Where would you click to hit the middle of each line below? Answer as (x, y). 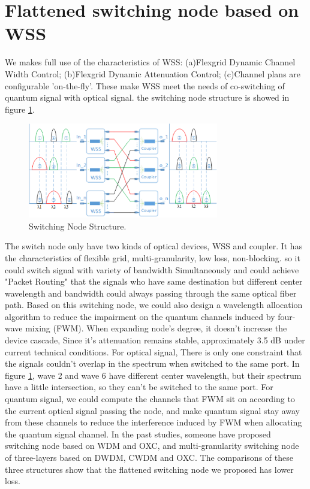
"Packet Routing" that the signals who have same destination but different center (154, 281)
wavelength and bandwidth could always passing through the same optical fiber (151, 293)
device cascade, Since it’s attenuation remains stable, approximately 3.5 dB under (155, 340)
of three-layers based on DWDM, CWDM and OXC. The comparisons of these (149, 457)
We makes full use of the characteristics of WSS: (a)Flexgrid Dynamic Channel (150, 62)
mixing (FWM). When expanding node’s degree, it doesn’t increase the (156, 328)
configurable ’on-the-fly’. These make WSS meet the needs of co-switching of (145, 85)
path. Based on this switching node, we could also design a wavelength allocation (154, 305)
